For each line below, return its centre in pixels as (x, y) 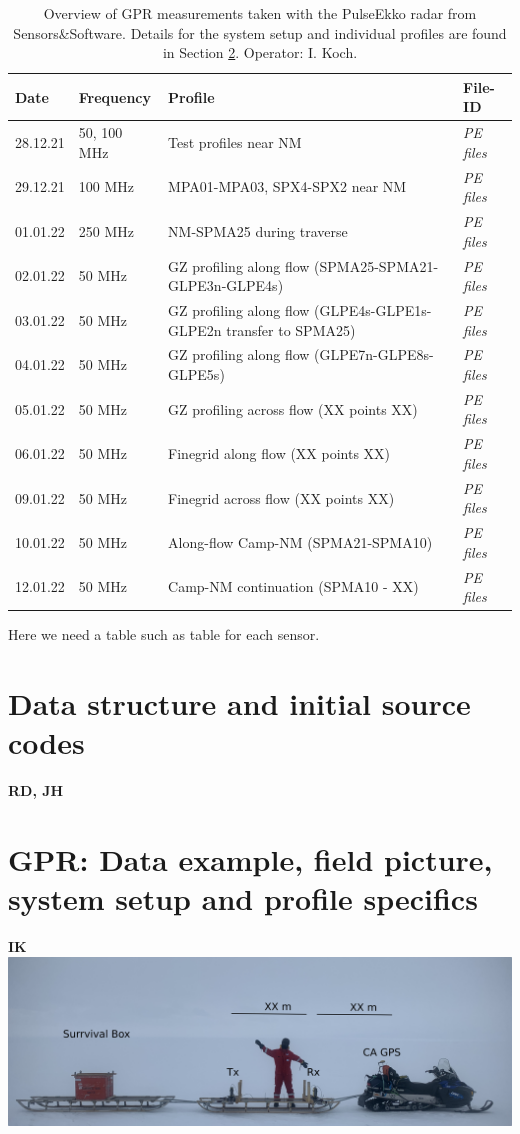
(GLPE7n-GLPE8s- (374, 354)
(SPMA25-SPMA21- (376, 265)
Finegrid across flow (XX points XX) (281, 497)
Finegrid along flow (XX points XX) (279, 453)
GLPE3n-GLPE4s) (226, 285)
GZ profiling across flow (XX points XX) (293, 408)
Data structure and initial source (239, 703)
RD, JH (36, 790)
